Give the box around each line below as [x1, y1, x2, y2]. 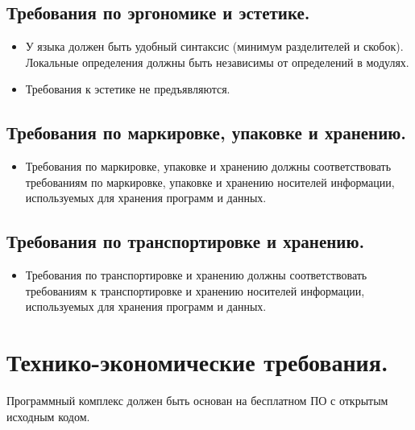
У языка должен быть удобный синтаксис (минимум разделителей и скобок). [25, 38, 404, 55]
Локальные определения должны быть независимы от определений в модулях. [25, 53, 409, 70]
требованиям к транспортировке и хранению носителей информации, [25, 282, 365, 299]
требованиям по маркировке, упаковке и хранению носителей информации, [25, 173, 395, 190]
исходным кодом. [6, 407, 90, 424]
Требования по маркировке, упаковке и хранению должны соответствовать [25, 158, 392, 175]
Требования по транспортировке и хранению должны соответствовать [25, 267, 367, 283]
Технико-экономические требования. [6, 345, 388, 378]
